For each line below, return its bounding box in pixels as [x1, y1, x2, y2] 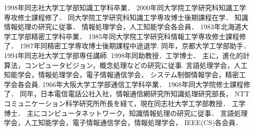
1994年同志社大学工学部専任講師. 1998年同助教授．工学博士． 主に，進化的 [4, 50, 243, 60]
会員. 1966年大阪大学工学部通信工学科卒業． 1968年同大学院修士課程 [24, 79, 244, 89]
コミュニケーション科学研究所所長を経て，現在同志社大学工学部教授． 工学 [4, 98, 246, 108]
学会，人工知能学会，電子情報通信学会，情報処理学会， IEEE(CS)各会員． [4, 117, 243, 128]
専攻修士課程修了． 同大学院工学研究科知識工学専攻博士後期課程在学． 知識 [4, 12, 249, 22]
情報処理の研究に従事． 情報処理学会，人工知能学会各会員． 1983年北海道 [4, 22, 242, 32]
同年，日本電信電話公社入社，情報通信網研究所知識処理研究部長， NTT [20, 88, 250, 99]
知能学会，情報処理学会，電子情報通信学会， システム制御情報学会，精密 [4, 69, 239, 80]
